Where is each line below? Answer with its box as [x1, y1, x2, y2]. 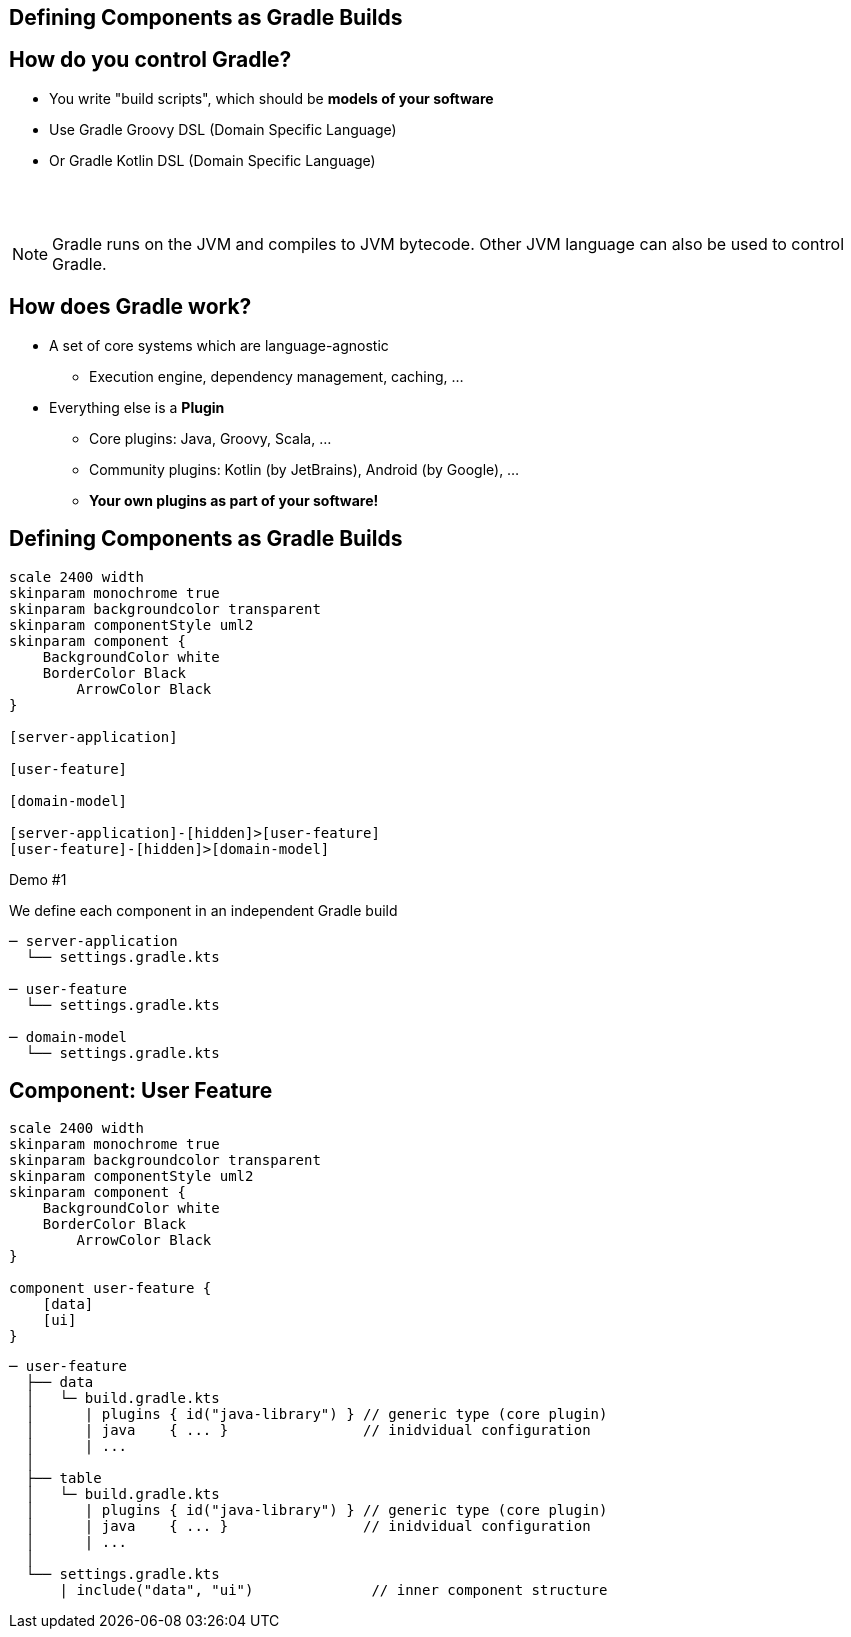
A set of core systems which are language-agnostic [49, 336, 389, 354]
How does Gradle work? [9, 294, 252, 320]
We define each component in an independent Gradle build [9, 901, 398, 919]
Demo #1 [9, 870, 67, 888]
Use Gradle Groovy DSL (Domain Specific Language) [49, 120, 397, 138]
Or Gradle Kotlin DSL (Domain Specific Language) [49, 151, 376, 169]
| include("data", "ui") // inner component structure [59, 1582, 608, 1599]
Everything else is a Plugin [49, 398, 225, 416]
